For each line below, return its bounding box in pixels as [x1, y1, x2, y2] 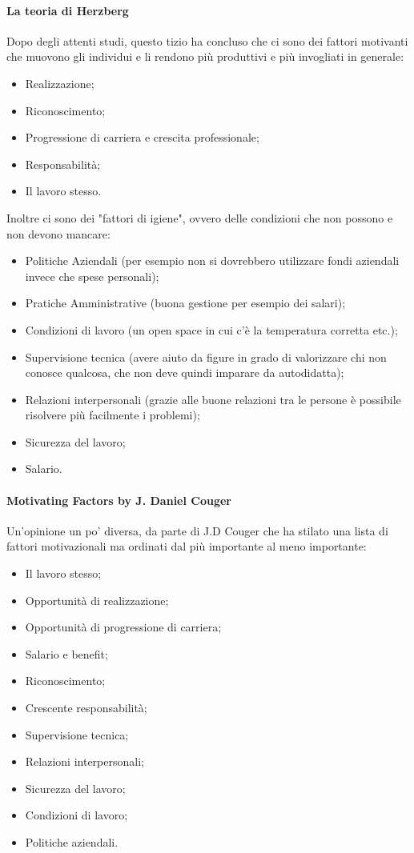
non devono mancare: [6, 225, 111, 242]
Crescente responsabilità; [25, 699, 147, 716]
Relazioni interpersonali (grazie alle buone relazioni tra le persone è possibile [25, 390, 401, 407]
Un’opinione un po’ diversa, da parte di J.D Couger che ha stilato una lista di [6, 522, 388, 539]
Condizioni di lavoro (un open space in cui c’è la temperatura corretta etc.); [25, 321, 398, 338]
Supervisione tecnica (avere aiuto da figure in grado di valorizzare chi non [25, 348, 387, 365]
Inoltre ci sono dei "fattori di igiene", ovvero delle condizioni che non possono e [6, 209, 393, 226]
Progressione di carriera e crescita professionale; [25, 129, 259, 146]
